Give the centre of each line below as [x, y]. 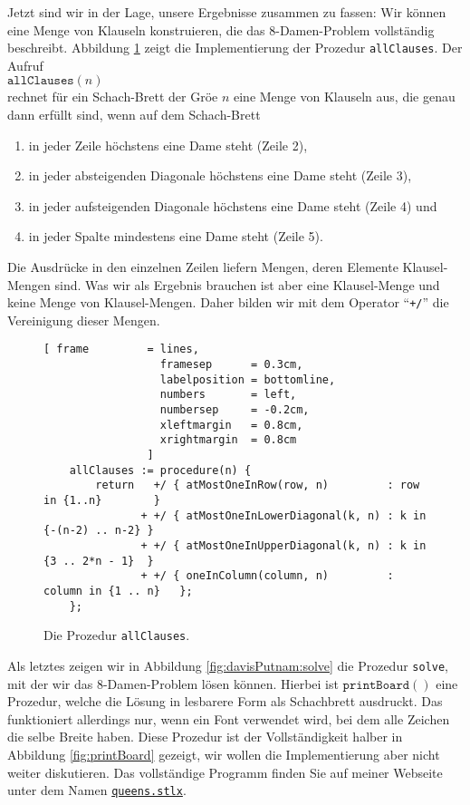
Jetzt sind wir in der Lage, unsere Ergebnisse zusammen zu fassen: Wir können [227, 12]
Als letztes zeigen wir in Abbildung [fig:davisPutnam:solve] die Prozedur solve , [228, 665]
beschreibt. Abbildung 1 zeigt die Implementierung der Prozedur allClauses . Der [235, 48]
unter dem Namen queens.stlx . [97, 790]
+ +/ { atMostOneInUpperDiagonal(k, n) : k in [283, 545]
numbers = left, [228, 395]
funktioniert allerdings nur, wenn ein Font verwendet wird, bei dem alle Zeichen [229, 718]
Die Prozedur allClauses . [117, 635]
